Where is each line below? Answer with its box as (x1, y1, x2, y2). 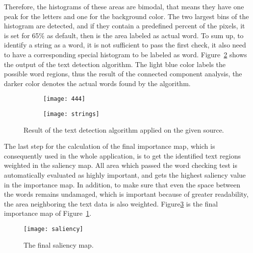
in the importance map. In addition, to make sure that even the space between (4, 179, 241, 189)
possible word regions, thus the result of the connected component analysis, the (4, 69, 242, 79)
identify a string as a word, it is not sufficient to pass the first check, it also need (4, 40, 246, 50)
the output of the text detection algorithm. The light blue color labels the (4, 59, 226, 69)
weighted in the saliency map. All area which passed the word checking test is (4, 160, 238, 170)
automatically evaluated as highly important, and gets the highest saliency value (4, 170, 246, 180)
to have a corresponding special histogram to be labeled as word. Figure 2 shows (4, 49, 247, 59)
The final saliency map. (24, 239, 94, 250)
